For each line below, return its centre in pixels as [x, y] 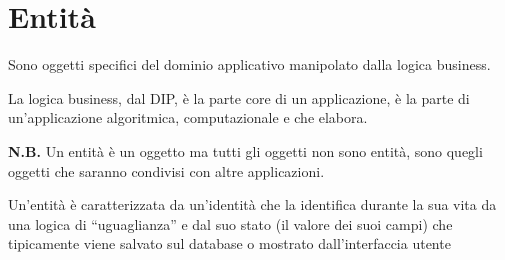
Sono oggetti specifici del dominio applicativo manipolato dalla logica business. [249, 64]
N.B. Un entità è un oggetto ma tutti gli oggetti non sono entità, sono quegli [245, 150]
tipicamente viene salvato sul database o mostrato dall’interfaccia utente [229, 243]
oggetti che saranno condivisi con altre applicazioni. [166, 170]
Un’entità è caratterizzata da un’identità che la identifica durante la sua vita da [252, 204]
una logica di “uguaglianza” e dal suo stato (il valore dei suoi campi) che [230, 223]
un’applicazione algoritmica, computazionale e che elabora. [188, 117]
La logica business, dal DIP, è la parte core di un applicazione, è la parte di [239, 97]
